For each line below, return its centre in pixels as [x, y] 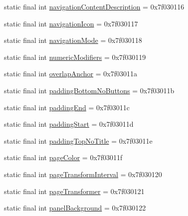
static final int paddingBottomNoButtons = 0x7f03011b [89, 90]
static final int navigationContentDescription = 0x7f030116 [94, 6]
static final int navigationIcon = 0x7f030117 [71, 23]
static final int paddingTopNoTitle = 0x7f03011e [78, 140]
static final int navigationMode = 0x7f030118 [73, 40]
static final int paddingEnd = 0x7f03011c [67, 107]
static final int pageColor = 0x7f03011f [63, 157]
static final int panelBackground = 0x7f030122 [75, 208]
